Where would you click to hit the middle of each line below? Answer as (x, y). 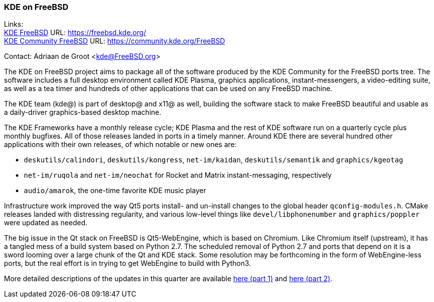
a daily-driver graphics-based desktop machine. (83, 112)
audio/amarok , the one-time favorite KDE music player (115, 191)
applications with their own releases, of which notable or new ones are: (120, 145)
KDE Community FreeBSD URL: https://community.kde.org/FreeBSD (115, 41)
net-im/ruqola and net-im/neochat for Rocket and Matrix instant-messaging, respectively (178, 175)
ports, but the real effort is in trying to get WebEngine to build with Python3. (127, 263)
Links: (14, 24)
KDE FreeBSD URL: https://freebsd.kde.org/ (75, 33)
